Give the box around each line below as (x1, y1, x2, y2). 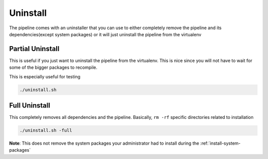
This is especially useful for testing (9, 73, 80, 79)
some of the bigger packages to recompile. (9, 64, 98, 70)
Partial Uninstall (9, 45, 60, 53)
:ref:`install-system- (200, 140, 241, 146)
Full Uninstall (9, 102, 51, 110)
